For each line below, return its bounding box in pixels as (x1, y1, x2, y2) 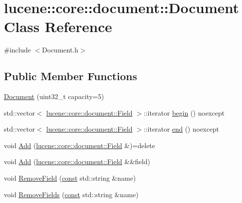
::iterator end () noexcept (143, 124, 219, 134)
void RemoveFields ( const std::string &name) (4, 189, 138, 199)
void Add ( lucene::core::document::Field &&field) (4, 156, 150, 167)
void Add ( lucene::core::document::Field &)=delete (4, 140, 156, 150)
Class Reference (4, 17, 112, 36)
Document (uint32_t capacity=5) (4, 91, 104, 101)
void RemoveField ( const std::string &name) (4, 173, 136, 183)
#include (4, 45, 31, 55)
